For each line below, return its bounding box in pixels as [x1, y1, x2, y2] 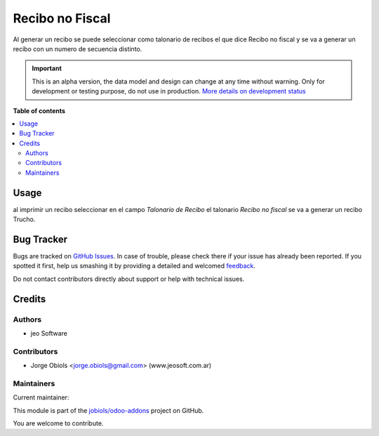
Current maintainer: [13, 393, 69, 402]
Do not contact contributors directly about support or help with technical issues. [13, 275, 245, 283]
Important [32, 64, 62, 73]
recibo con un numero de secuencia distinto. [13, 44, 142, 53]
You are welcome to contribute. [13, 419, 104, 428]
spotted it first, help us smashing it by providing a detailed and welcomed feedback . [13, 262, 256, 270]
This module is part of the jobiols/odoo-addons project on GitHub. [13, 406, 204, 414]
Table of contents [13, 106, 66, 115]
